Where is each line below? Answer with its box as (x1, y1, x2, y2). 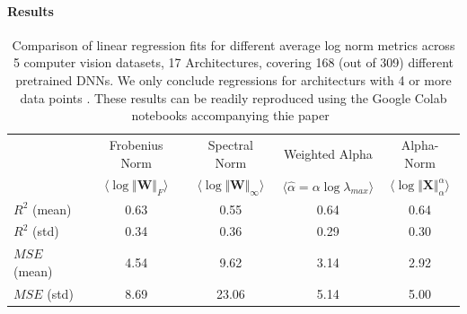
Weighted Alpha (283, 144, 373, 162)
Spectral (207, 135, 253, 154)
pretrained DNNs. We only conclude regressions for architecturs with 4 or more (15, 70, 452, 89)
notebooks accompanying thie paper (131, 106, 330, 125)
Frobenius (109, 135, 163, 154)
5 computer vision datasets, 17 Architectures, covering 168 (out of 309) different (13, 53, 454, 72)
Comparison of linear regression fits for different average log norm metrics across (12, 35, 455, 54)
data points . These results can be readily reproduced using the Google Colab (20, 88, 447, 107)
